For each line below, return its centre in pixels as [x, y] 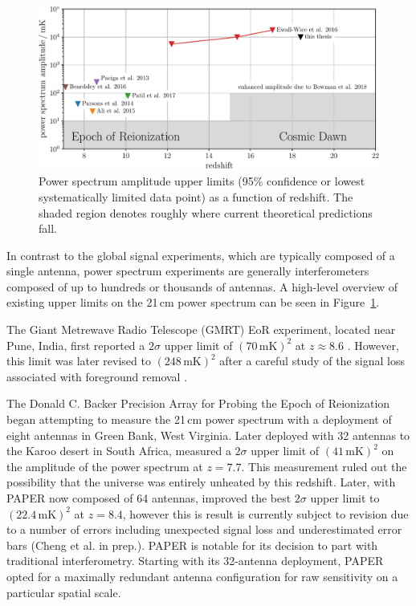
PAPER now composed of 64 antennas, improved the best [149, 498]
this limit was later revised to [79, 361]
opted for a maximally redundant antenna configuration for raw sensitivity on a [202, 576]
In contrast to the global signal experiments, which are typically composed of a [201, 255]
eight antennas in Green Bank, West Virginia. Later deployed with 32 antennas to [208, 435]
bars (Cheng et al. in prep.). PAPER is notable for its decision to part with [192, 545]
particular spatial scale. [64, 592]
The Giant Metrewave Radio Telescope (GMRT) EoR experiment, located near [201, 329]
